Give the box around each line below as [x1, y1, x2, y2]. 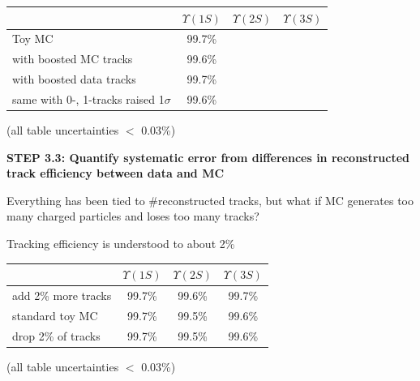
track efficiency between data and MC [6, 165, 225, 182]
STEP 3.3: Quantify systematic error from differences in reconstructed [6, 148, 410, 165]
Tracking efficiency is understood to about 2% [6, 234, 235, 251]
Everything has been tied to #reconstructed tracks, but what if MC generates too [6, 191, 414, 208]
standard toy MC [12, 306, 98, 323]
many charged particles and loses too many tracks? [6, 208, 259, 225]
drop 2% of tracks [12, 327, 101, 344]
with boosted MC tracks [12, 50, 133, 67]
